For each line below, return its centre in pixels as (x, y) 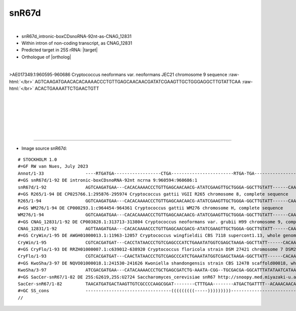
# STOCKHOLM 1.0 (37, 160)
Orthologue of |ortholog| (46, 57)
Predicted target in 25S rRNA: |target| (60, 50)
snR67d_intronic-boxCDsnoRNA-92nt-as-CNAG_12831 (76, 36)
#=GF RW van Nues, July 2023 (53, 166)
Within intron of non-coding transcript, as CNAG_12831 (77, 43)
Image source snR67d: (44, 148)
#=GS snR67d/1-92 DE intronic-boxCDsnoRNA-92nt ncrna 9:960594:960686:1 (108, 180)
